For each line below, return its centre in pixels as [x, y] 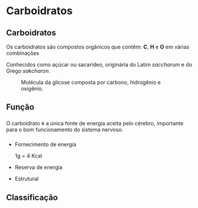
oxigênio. [32, 89]
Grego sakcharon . [28, 71]
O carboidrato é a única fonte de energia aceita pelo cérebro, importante [95, 123]
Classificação [32, 197]
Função [20, 107]
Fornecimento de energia [45, 144]
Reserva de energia [39, 167]
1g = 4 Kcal [28, 156]
